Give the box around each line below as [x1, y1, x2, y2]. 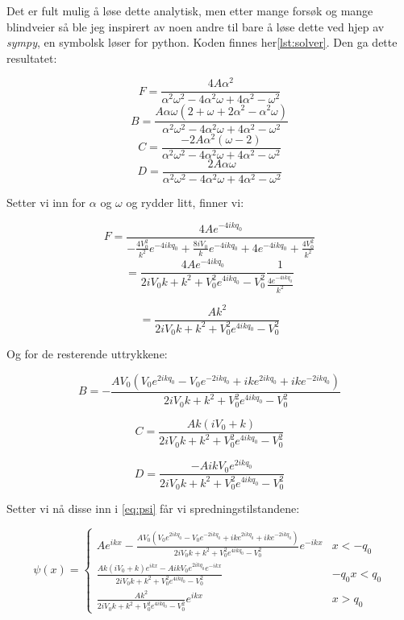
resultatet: [6, 49, 57, 66]
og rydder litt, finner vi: [126, 193, 244, 210]
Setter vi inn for [6, 193, 86, 210]
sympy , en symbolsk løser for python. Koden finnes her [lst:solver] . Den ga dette [6, 34, 398, 51]
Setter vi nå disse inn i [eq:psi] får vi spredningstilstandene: [6, 500, 300, 516]
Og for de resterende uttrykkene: [6, 345, 168, 362]
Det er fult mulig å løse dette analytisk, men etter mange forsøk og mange [6, 2, 373, 19]
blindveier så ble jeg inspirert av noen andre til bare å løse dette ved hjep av [6, 18, 385, 35]
